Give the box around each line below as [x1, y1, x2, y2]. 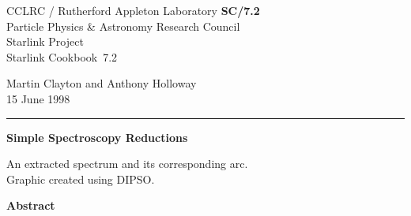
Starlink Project [6, 33, 84, 50]
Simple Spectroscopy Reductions [6, 128, 188, 145]
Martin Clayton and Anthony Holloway [6, 75, 197, 91]
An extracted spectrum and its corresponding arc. [6, 155, 248, 172]
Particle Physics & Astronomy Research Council [6, 17, 240, 34]
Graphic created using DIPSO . [6, 170, 155, 187]
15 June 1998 [6, 90, 70, 106]
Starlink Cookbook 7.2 [6, 48, 118, 65]
